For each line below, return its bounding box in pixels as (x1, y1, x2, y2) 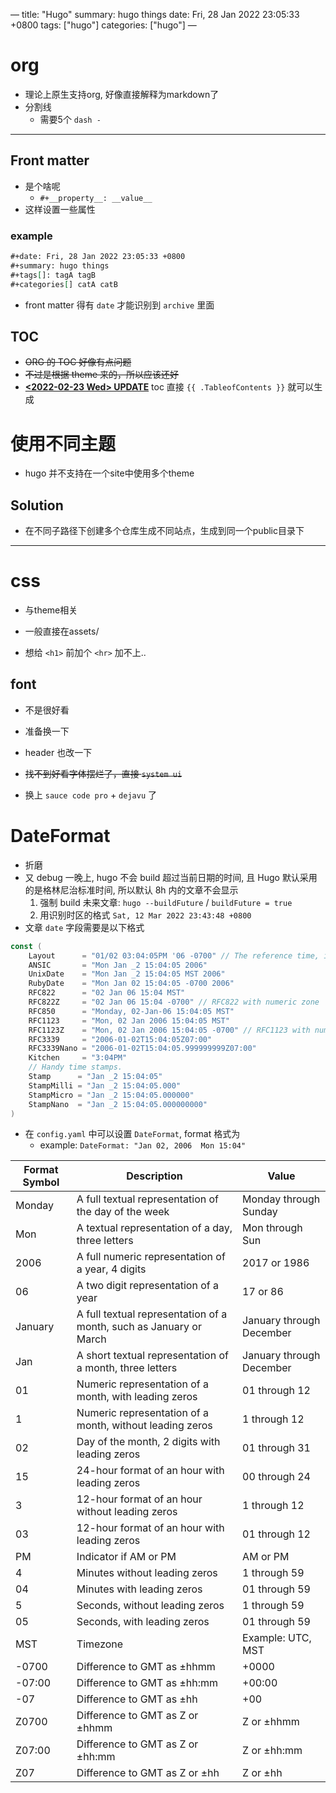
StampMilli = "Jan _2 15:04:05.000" (28, 1080, 182, 1091)
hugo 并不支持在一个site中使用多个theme (24, 467, 195, 479)
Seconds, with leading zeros (76, 1615, 210, 1629)
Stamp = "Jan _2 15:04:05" (28, 1072, 163, 1082)
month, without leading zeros (76, 1419, 213, 1433)
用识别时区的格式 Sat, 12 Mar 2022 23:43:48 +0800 (39, 909, 252, 921)
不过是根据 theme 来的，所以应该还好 (24, 369, 180, 381)
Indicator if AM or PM (76, 1550, 177, 1564)
